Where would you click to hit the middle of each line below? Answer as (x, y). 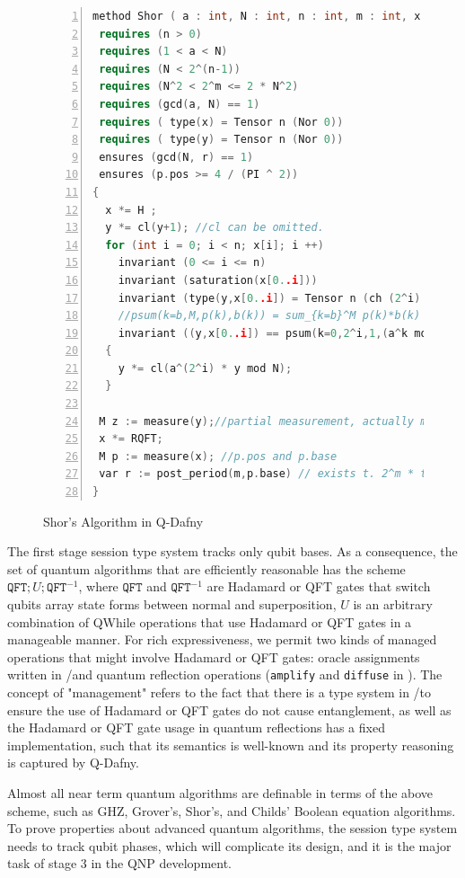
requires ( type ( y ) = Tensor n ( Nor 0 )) (221, 140)
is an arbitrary (393, 604)
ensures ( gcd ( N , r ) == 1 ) (176, 157)
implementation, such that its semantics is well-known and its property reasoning (231, 745)
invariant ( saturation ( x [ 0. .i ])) (218, 280)
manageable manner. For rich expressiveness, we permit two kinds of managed (222, 639)
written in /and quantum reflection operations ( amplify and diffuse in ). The (225, 674)
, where (98, 586)
